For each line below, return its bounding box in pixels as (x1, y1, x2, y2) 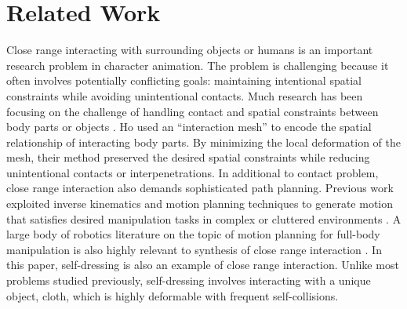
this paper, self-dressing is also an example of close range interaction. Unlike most (6, 256, 399, 273)
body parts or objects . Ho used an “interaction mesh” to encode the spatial (6, 118, 372, 135)
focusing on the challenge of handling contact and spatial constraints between (6, 103, 379, 119)
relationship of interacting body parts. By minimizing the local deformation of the (6, 133, 402, 150)
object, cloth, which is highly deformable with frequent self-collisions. (6, 287, 339, 304)
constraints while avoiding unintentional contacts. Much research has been (6, 87, 363, 104)
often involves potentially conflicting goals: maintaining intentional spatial (6, 72, 362, 89)
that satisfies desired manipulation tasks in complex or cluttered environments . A (6, 210, 402, 227)
